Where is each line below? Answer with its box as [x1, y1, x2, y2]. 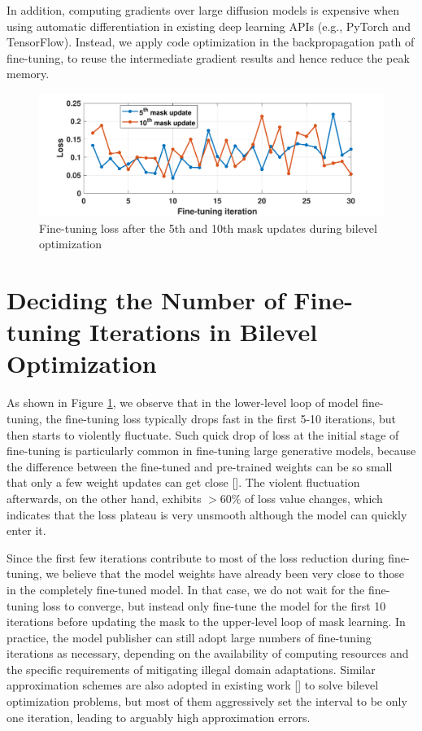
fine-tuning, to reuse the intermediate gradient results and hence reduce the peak [7, 49, 410, 66]
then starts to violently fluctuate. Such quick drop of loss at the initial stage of [7, 426, 399, 443]
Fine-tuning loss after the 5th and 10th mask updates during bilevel [39, 219, 377, 236]
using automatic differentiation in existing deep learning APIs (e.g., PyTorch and [7, 17, 411, 34]
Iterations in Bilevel [89, 315, 318, 348]
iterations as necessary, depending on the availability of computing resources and [7, 645, 409, 662]
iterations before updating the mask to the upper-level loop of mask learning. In [7, 613, 406, 630]
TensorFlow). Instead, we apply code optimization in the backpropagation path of [7, 33, 415, 50]
